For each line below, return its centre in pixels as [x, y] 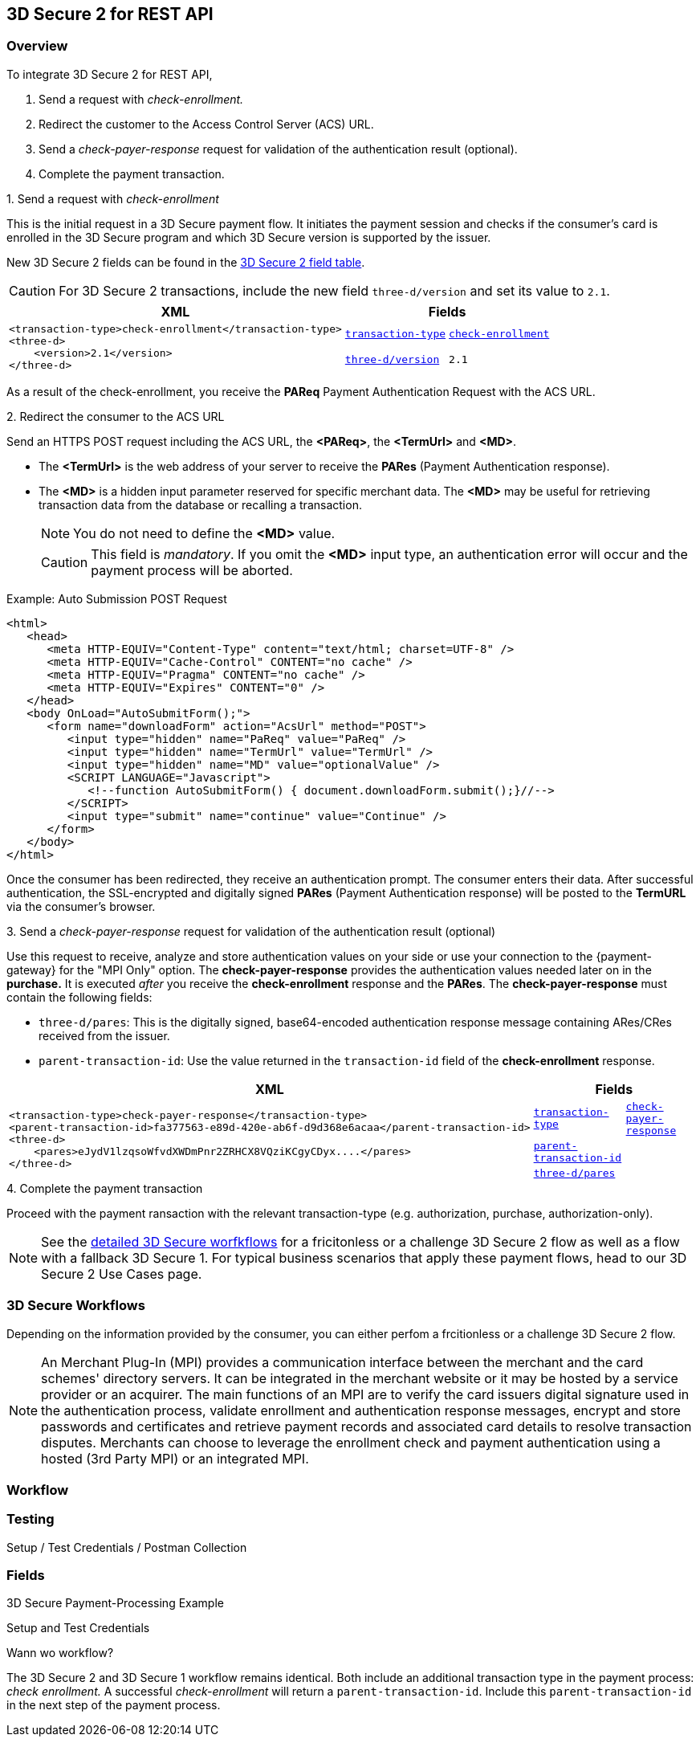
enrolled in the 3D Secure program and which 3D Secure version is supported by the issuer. [249, 237]
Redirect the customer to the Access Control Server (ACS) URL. [206, 124]
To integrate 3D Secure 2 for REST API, [110, 74]
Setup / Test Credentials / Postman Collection [127, 1547]
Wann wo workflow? [60, 1653]
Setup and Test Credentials [78, 1628]
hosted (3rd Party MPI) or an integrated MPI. [175, 1458]
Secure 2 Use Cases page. [122, 1274]
